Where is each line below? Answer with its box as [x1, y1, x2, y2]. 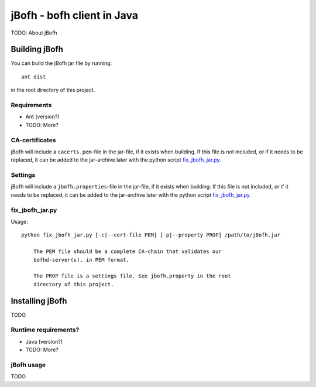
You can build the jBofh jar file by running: [11, 60, 112, 67]
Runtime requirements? [11, 326, 80, 334]
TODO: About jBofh [11, 29, 57, 36]
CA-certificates [11, 136, 56, 144]
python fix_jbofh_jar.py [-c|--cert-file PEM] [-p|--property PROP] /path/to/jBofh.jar [21, 232, 281, 238]
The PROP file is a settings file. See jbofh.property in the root [33, 273, 231, 279]
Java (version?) [25, 338, 63, 345]
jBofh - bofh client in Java [11, 9, 139, 22]
